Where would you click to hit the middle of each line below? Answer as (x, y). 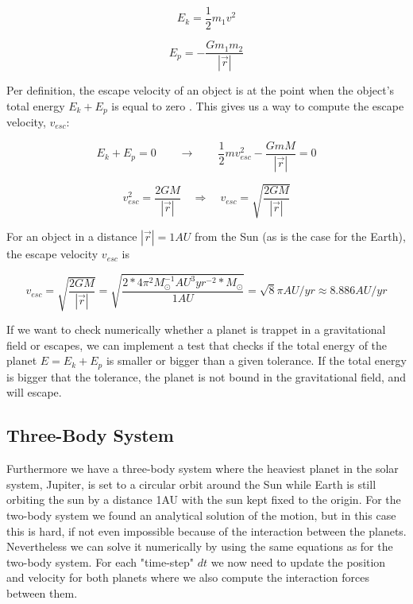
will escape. (34, 392)
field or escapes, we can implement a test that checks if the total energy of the (197, 345)
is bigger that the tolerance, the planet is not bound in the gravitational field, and (206, 376)
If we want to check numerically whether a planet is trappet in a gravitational (196, 329)
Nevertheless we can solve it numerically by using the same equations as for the (200, 546)
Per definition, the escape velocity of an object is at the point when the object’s (201, 89)
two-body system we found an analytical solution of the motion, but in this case (201, 515)
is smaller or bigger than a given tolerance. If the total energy (256, 360)
